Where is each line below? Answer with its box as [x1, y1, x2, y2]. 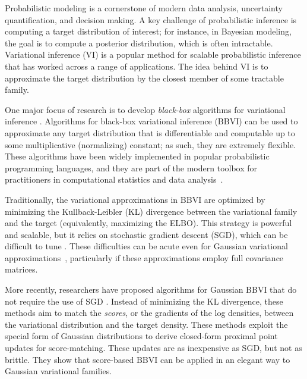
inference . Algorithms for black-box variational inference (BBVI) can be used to [5, 115, 298, 127]
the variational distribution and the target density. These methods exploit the [5, 318, 288, 330]
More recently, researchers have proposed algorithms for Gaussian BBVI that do [5, 283, 297, 296]
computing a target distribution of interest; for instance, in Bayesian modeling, [5, 25, 292, 37]
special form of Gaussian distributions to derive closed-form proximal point [5, 330, 278, 342]
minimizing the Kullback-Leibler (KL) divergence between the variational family [5, 205, 297, 217]
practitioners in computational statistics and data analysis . [5, 173, 223, 186]
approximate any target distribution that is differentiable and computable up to [5, 126, 295, 139]
